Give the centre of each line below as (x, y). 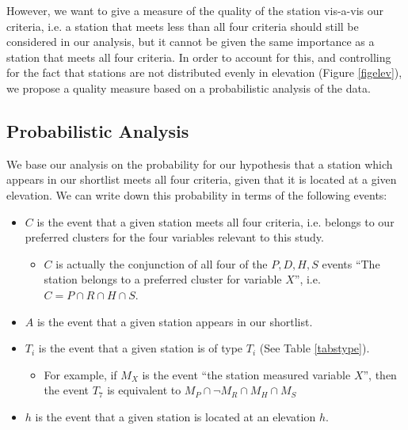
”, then (380, 374)
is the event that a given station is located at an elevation (175, 416)
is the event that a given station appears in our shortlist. (175, 321)
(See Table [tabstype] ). (315, 348)
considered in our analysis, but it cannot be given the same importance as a (191, 42)
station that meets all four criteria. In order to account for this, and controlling (199, 57)
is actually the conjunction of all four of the (162, 263)
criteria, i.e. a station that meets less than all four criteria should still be (183, 26)
